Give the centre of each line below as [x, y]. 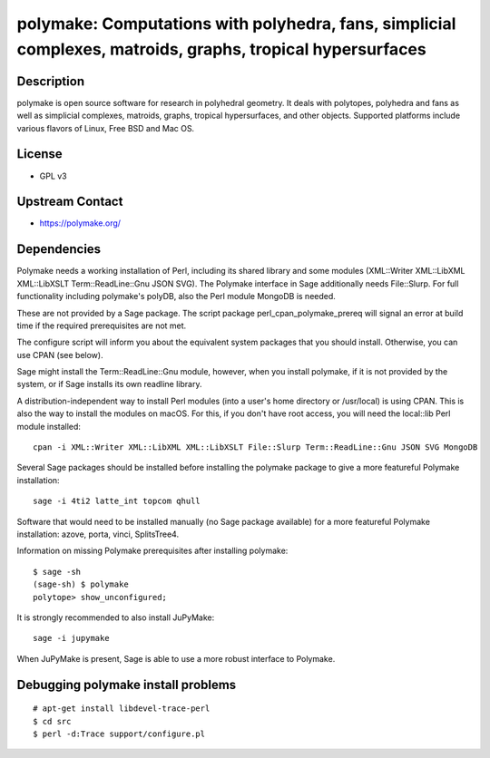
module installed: [49, 426]
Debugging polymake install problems [127, 685]
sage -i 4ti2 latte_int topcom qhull [117, 501]
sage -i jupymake [71, 638]
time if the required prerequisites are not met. [102, 326]
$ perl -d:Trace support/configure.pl [119, 734]
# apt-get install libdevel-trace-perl [122, 709]
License [39, 154]
